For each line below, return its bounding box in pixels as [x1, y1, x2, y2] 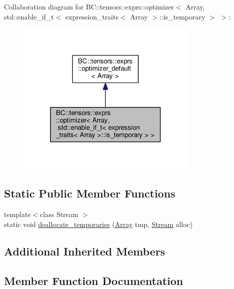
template [4, 209, 31, 219]
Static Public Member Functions [4, 185, 176, 201]
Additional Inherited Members [4, 243, 165, 258]
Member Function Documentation [4, 272, 184, 288]
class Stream [40, 209, 78, 219]
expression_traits [65, 11, 119, 21]
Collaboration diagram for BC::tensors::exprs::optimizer [4, 1, 174, 11]
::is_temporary [159, 11, 206, 21]
